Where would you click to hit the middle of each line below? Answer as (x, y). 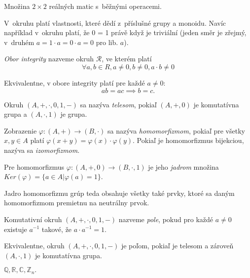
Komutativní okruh (33, 219)
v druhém (19, 42)
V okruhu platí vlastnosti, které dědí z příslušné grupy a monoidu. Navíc (115, 23)
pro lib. (107, 42)
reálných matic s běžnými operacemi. (105, 6)
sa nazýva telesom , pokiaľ (118, 104)
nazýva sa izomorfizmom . (42, 150)
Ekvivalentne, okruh (34, 246)
